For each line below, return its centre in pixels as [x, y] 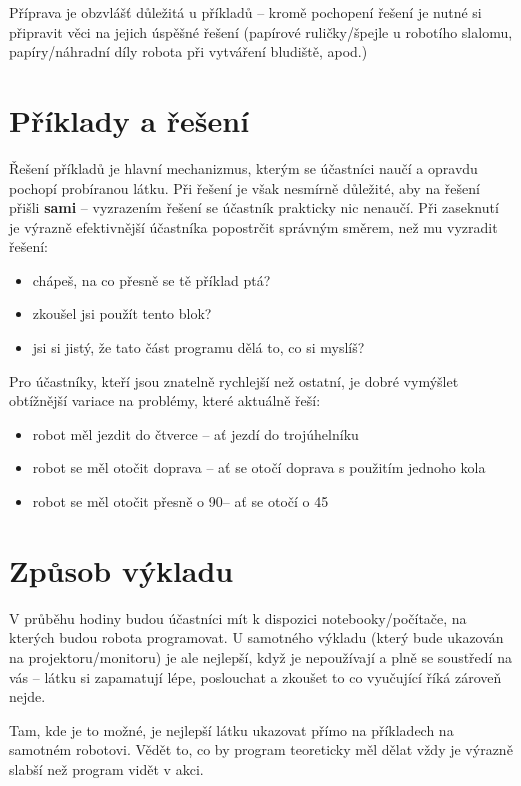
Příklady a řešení [129, 119]
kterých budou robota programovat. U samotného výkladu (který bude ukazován [256, 637]
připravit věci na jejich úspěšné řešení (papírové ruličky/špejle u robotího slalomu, [261, 31]
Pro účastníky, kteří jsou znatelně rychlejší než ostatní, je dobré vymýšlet [234, 380]
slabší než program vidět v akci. [106, 768]
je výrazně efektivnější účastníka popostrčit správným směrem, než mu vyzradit [253, 226]
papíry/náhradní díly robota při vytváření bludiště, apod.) [188, 51]
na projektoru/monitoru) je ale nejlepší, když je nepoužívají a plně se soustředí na [260, 656]
